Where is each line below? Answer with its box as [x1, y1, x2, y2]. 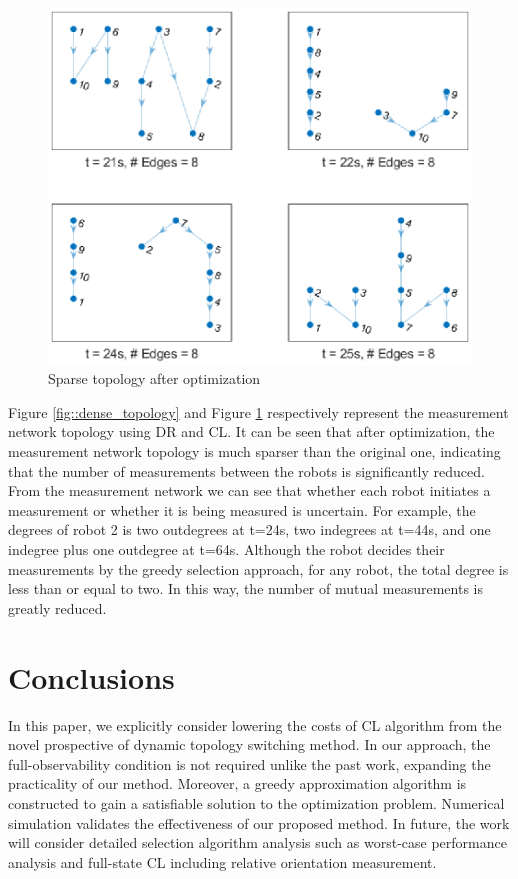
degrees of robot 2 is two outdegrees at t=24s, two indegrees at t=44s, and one [8, 519, 491, 540]
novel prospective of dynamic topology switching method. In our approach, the [8, 734, 491, 755]
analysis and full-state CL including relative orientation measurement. [8, 851, 437, 872]
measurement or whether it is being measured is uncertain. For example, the [8, 499, 476, 520]
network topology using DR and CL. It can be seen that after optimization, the [8, 421, 495, 442]
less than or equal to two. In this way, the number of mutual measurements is [8, 578, 483, 599]
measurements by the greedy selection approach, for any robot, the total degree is [8, 558, 509, 579]
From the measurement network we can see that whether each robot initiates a [8, 480, 491, 501]
